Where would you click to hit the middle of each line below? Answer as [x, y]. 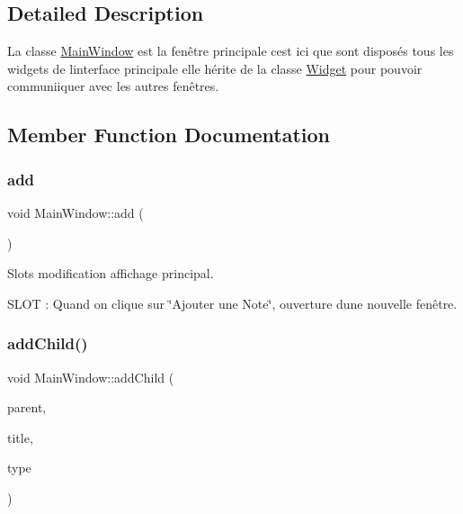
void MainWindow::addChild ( [91, 377]
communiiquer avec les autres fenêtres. [113, 86]
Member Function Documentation [169, 135]
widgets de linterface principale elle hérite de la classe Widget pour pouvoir [215, 68]
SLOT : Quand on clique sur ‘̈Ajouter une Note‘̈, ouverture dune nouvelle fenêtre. [232, 303]
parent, [27, 407]
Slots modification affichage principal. [111, 273]
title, [20, 437]
